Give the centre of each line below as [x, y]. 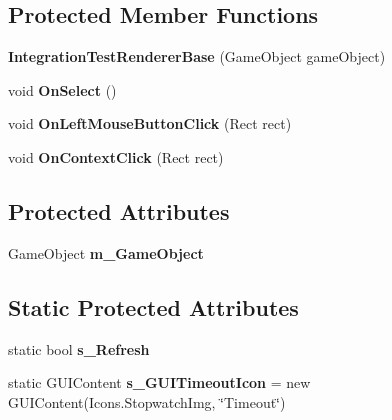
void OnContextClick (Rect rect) [116, 156]
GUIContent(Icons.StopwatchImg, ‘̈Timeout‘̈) [147, 401]
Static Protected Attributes [153, 306]
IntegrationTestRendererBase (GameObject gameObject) [197, 56]
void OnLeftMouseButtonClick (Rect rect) [150, 123]
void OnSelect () [62, 89]
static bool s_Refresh [79, 348]
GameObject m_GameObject [106, 252]
